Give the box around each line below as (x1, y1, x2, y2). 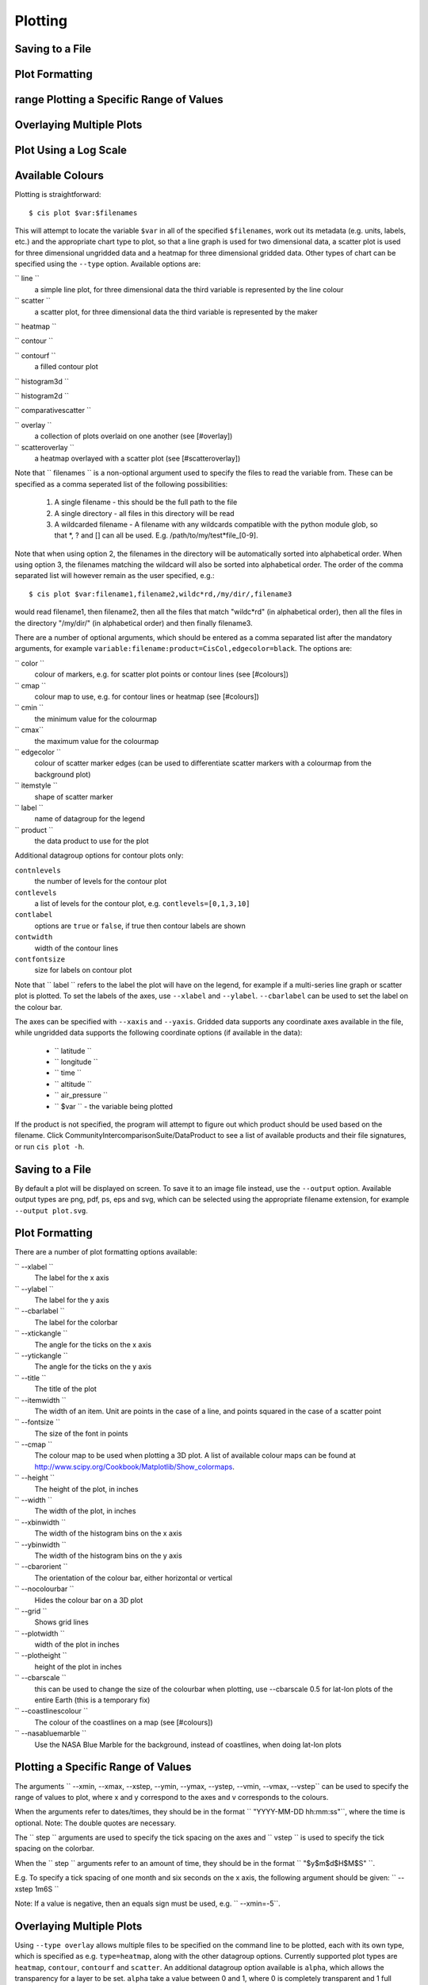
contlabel (14, 910, 53, 919)
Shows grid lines (34, 1617, 89, 1627)
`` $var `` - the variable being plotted (54, 1101, 174, 1111)
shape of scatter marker (34, 792, 113, 801)
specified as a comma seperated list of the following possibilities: (14, 479, 228, 488)
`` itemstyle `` (14, 781, 58, 790)
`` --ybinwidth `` (14, 1540, 67, 1549)
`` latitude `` (54, 1046, 92, 1055)
